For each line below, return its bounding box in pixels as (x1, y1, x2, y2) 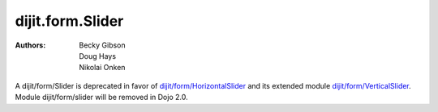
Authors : (15, 40, 46, 50)
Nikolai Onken (79, 63, 126, 73)
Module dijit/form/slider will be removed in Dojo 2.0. (15, 93, 188, 102)
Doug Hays (79, 51, 117, 60)
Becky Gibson (79, 40, 126, 50)
